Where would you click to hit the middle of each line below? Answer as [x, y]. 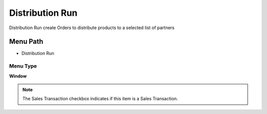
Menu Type [23, 66]
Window [18, 76]
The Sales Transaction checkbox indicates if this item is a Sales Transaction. [100, 99]
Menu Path [26, 42]
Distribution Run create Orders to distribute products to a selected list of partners [92, 28]
